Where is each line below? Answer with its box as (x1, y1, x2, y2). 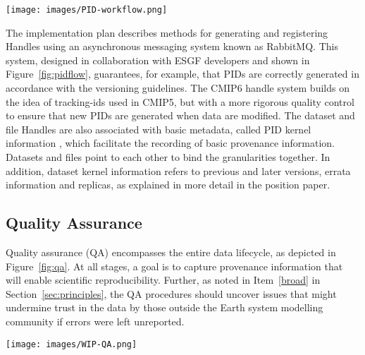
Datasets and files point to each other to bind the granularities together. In (6, 150, 330, 164)
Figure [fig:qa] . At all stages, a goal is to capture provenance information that (6, 258, 343, 273)
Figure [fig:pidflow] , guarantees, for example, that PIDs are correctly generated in (6, 66, 359, 81)
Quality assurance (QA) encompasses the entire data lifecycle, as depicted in (6, 244, 336, 259)
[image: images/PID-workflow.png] (6, 5, 168, 15)
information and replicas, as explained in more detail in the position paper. (6, 177, 330, 192)
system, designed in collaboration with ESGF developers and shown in (6, 52, 310, 67)
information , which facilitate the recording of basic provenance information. (6, 136, 335, 150)
